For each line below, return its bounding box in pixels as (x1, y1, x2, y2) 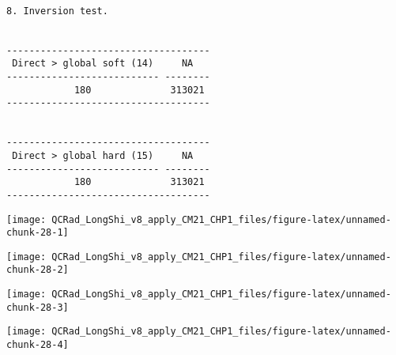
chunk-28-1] (6, 227, 69, 239)
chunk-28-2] (6, 264, 69, 276)
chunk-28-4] (6, 339, 69, 351)
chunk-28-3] (6, 301, 69, 313)
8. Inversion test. (6, 5, 108, 17)
